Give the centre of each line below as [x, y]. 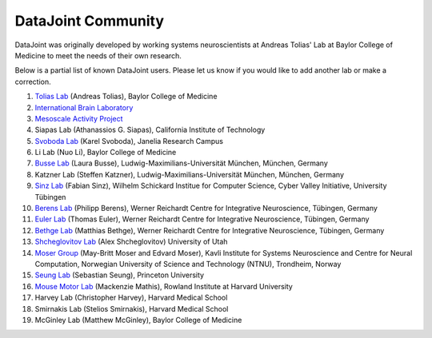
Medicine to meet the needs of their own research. [98, 55]
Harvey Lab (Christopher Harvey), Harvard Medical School [131, 298]
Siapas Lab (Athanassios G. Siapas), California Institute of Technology [150, 130]
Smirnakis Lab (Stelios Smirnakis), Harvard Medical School [132, 308]
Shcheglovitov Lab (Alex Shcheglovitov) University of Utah [131, 242]
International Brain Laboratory [84, 107]
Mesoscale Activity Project [79, 118]
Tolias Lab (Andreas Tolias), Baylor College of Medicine [126, 97]
